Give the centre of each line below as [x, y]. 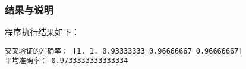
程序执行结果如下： [42, 32]
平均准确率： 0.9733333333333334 [67, 61]
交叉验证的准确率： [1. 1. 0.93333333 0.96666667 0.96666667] [124, 51]
